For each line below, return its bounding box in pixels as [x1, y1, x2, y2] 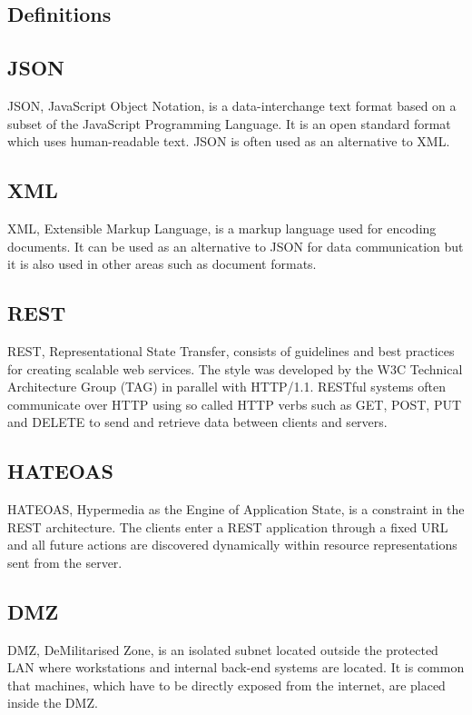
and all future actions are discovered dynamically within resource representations [7, 535, 457, 554]
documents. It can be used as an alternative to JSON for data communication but [7, 236, 464, 255]
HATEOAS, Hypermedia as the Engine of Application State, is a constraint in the [7, 500, 465, 519]
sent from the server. [7, 552, 123, 571]
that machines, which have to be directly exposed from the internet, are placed [7, 675, 446, 694]
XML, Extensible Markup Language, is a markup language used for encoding [7, 218, 437, 237]
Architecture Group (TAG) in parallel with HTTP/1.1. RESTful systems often [7, 377, 447, 396]
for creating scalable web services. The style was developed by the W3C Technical [7, 359, 463, 378]
